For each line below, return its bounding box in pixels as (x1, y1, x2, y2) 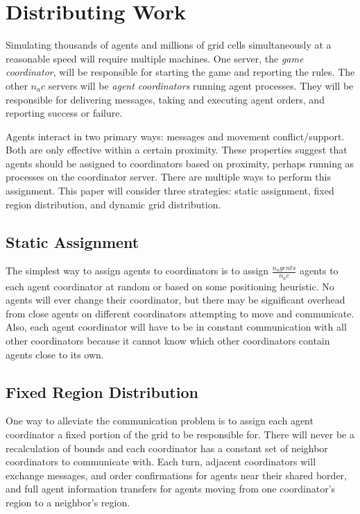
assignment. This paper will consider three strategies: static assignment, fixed (6, 183, 334, 198)
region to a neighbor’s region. (6, 495, 130, 510)
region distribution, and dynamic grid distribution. (6, 197, 221, 211)
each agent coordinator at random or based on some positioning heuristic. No (6, 279, 334, 293)
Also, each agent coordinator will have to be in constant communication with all (6, 320, 347, 334)
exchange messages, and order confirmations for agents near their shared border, (6, 467, 347, 482)
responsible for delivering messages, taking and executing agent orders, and (6, 92, 325, 106)
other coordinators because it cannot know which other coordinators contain (6, 333, 330, 348)
